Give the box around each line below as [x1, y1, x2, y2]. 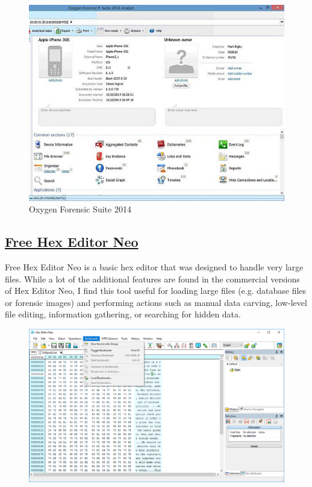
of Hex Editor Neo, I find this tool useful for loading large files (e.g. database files [5, 284, 307, 297]
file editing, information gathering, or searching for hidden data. [5, 308, 241, 320]
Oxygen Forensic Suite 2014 [29, 203, 131, 215]
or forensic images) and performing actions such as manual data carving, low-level [5, 296, 307, 308]
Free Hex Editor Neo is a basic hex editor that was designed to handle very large [5, 260, 304, 273]
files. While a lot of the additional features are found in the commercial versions [5, 272, 300, 285]
